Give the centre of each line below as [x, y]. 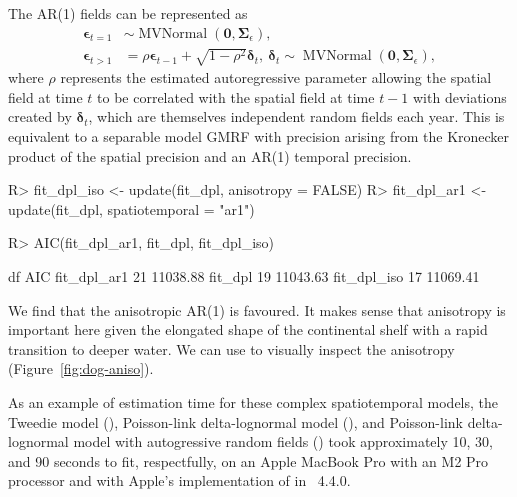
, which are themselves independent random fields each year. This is [296, 116]
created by [40, 116]
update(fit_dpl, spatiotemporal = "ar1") [131, 208]
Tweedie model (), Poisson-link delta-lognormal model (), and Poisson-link [235, 421]
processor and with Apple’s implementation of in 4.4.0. [179, 480]
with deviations [459, 96]
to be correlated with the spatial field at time [236, 96]
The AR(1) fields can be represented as [128, 13]
